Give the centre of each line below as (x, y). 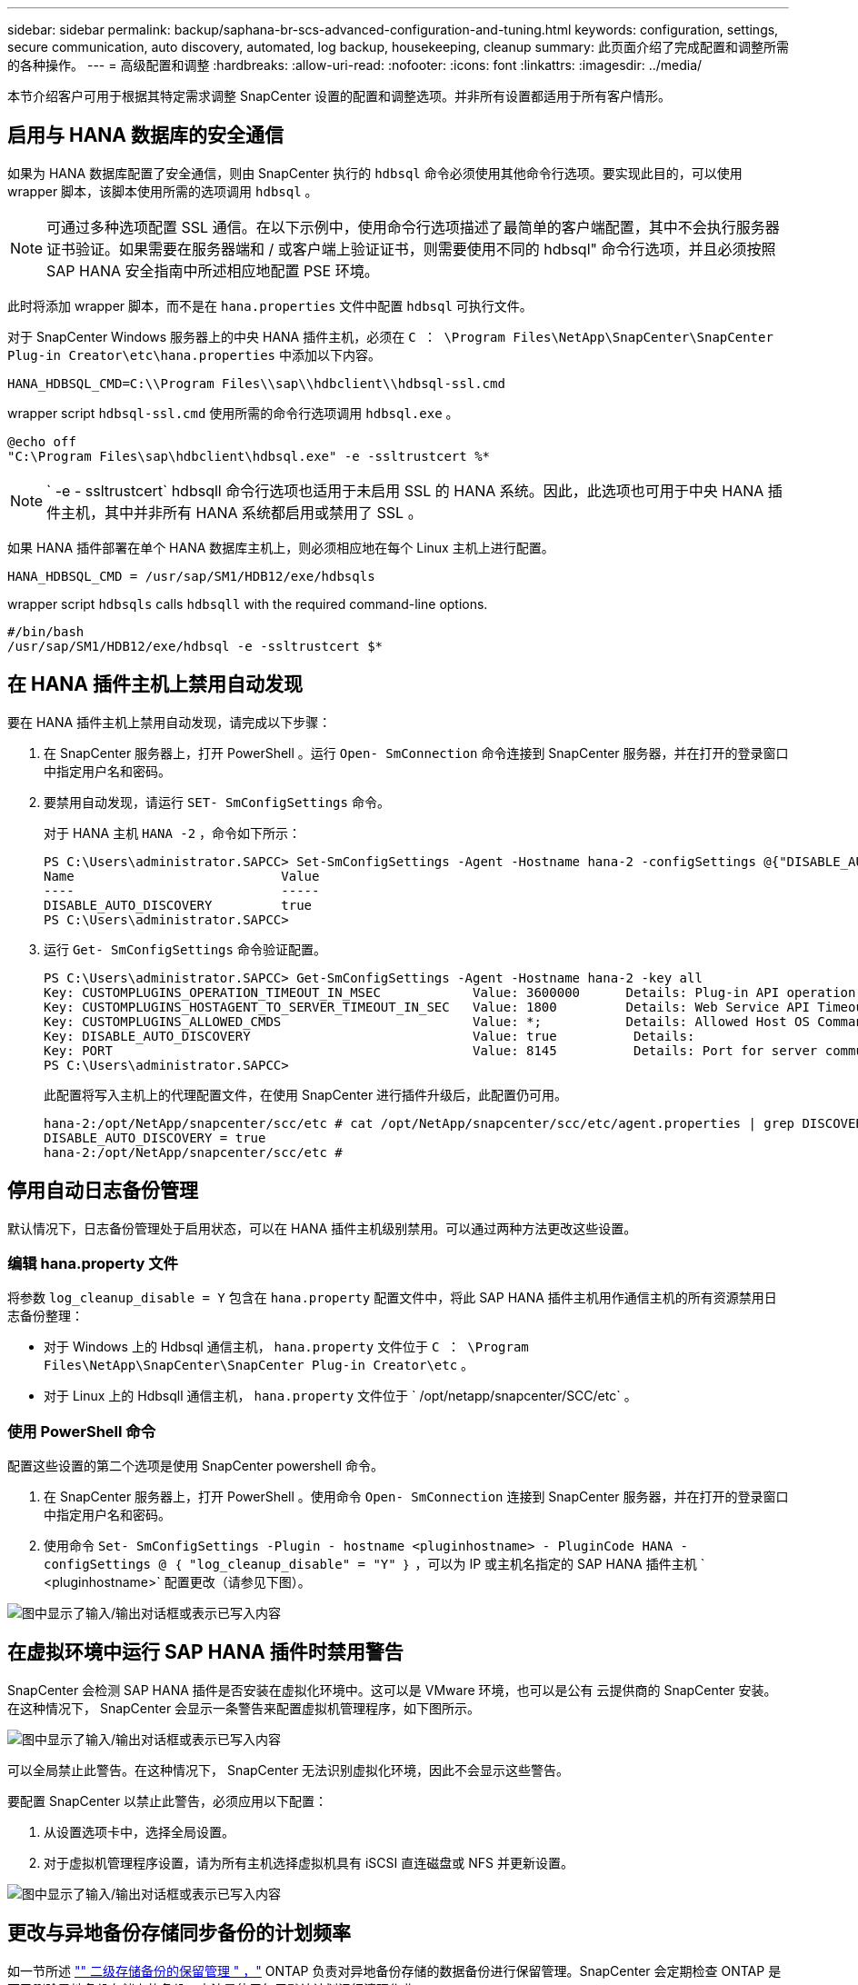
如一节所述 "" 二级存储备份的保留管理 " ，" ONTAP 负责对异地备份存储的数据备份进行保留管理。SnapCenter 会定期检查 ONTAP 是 (394, 1970)
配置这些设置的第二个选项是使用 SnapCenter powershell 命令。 (195, 1466)
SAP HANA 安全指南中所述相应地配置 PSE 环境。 (213, 270)
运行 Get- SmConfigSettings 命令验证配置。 (185, 949)
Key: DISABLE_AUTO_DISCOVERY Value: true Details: (369, 1036)
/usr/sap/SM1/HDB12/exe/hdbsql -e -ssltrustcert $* (195, 646)
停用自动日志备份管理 (103, 1191)
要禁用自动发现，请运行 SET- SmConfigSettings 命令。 (217, 802)
